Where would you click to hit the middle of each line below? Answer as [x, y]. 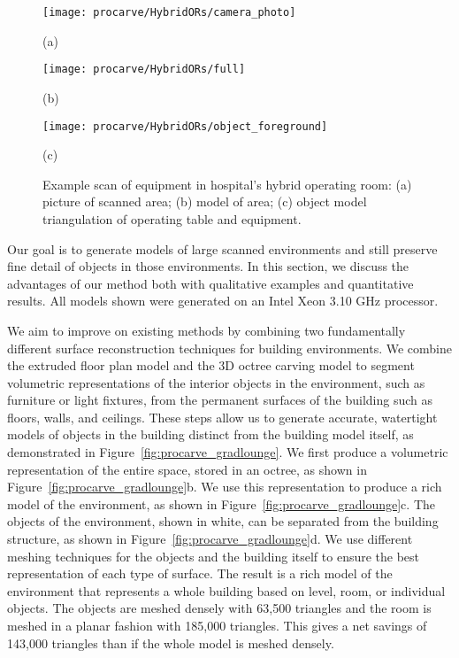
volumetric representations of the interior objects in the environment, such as [216, 382]
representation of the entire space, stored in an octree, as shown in [187, 469]
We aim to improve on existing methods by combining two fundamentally [207, 330]
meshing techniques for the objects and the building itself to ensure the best [214, 556]
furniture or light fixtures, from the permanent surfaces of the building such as [220, 400]
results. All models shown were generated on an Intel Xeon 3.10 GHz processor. [223, 301]
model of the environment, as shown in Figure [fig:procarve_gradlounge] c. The [221, 503]
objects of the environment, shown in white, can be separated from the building [223, 521]
